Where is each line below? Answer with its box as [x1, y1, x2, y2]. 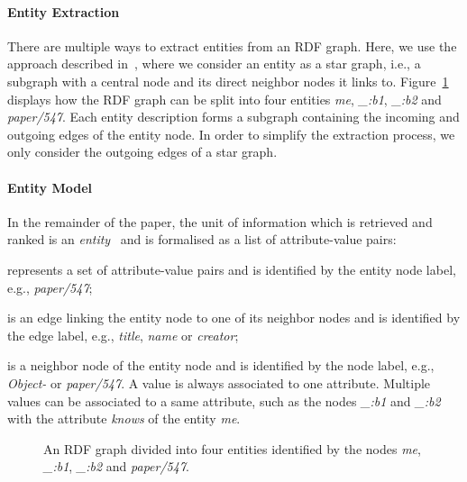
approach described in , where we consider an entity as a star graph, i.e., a [7, 54, 421, 73]
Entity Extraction [7, 2, 120, 21]
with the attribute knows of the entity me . [7, 409, 241, 428]
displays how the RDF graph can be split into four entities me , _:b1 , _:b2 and [7, 89, 442, 108]
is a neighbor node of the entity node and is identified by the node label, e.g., [7, 356, 435, 375]
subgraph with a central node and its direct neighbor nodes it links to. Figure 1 [7, 71, 449, 90]
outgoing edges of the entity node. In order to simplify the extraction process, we [7, 124, 455, 143]
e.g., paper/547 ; [7, 277, 93, 296]
